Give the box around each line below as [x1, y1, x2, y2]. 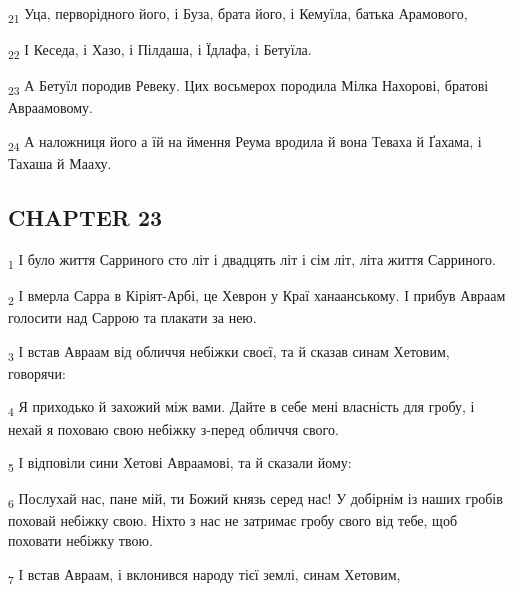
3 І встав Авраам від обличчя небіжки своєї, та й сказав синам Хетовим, [8, 340, 450, 364]
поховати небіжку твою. [8, 530, 153, 551]
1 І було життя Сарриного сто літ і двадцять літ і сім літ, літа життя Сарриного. [8, 248, 496, 272]
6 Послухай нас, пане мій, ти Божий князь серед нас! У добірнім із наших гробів [8, 488, 503, 512]
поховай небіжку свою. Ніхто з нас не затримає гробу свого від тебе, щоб [8, 510, 458, 531]
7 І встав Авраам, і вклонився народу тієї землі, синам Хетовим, [8, 563, 401, 587]
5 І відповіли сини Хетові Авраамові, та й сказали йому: [8, 452, 352, 475]
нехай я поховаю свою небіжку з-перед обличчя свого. [8, 418, 339, 439]
